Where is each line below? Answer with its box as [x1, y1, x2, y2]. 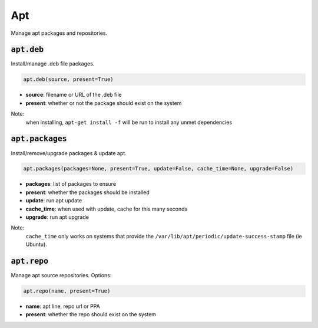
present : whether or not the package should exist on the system [25, 99, 182, 106]
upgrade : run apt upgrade [25, 214, 90, 221]
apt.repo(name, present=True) [23, 288, 111, 294]
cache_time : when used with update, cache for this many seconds [25, 205, 188, 212]
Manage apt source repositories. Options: [11, 272, 112, 279]
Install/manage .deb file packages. [11, 60, 95, 67]
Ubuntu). [25, 241, 47, 248]
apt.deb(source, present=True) [23, 76, 114, 83]
